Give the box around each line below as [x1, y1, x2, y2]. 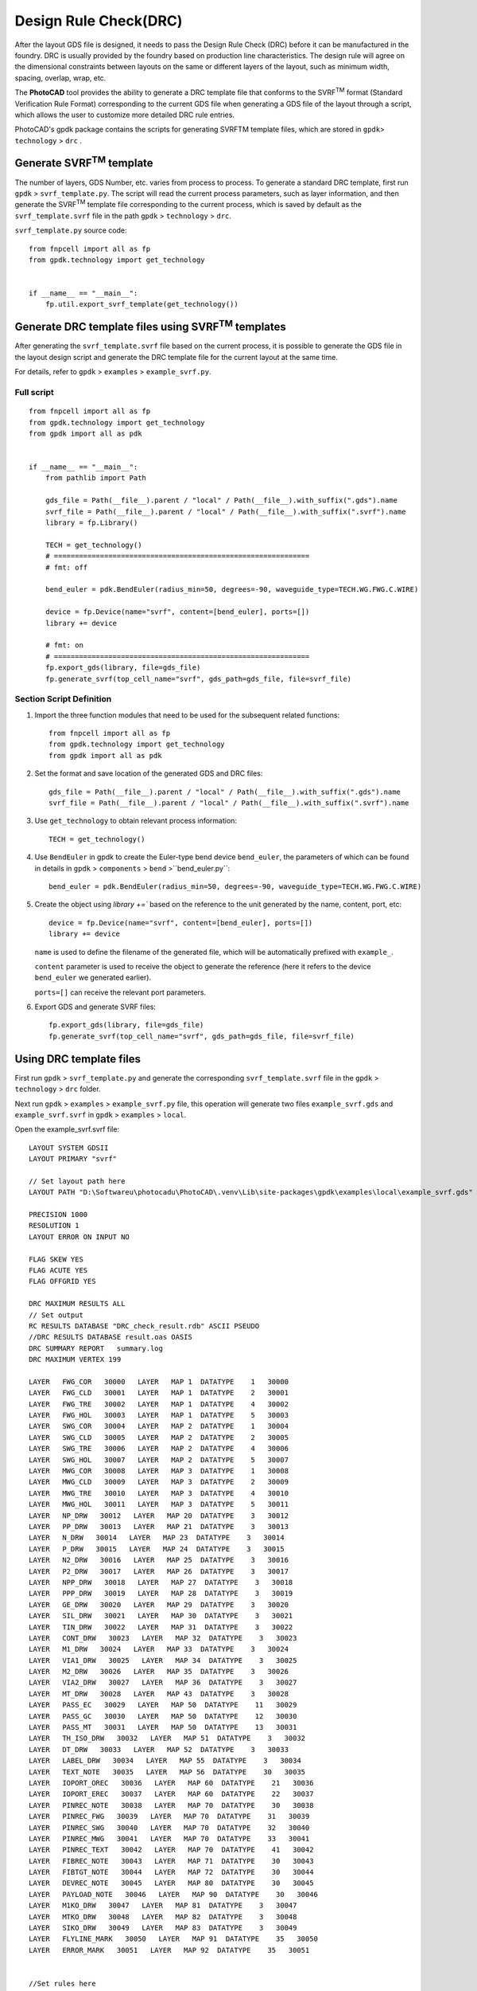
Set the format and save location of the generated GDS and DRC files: [34, 769, 263, 778]
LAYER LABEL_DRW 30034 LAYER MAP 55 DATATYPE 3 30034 [29, 1756, 301, 1766]
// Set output [29, 1310, 83, 1320]
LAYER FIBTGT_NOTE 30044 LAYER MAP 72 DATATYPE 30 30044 [29, 1868, 314, 1877]
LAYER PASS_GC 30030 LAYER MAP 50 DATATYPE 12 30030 [29, 1711, 297, 1720]
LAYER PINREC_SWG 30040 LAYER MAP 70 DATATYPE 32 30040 [29, 1823, 310, 1832]
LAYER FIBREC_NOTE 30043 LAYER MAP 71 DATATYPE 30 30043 [29, 1856, 314, 1865]
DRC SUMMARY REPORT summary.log [29, 1344, 163, 1353]
